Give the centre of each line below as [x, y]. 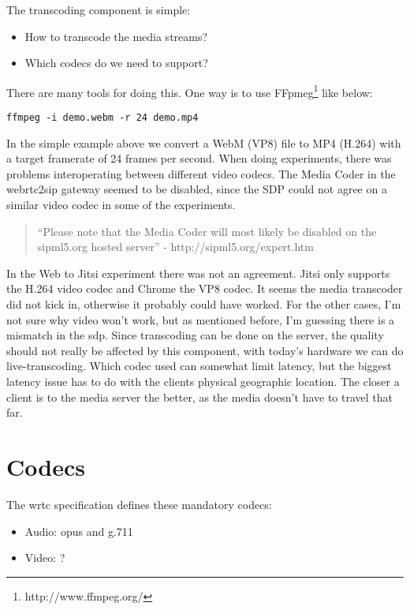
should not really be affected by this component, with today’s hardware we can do [205, 350]
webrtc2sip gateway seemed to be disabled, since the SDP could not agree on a [197, 189]
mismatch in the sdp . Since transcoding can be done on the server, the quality [195, 335]
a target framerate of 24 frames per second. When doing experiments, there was [199, 158]
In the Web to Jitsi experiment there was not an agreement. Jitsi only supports [198, 273]
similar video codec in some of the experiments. [121, 205]
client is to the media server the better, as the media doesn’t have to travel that [200, 397]
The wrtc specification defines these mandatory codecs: [139, 504]
